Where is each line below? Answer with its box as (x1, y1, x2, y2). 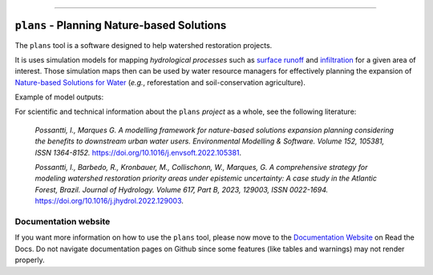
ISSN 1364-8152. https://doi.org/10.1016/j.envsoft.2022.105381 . (34, 148, 242, 157)
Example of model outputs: (14, 92, 104, 102)
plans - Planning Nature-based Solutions (14, 18, 227, 32)
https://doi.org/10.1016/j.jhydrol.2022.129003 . (34, 196, 184, 206)
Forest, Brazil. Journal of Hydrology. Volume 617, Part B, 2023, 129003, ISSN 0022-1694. (34, 184, 329, 194)
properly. (14, 255, 45, 265)
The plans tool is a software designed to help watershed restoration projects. (14, 40, 273, 50)
